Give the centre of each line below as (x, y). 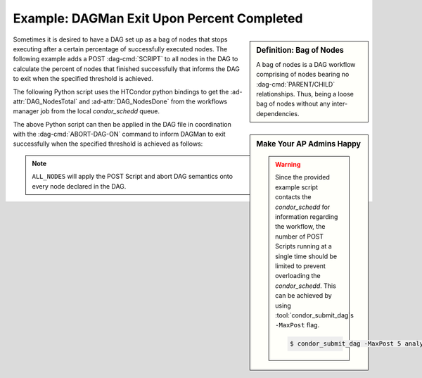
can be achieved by (303, 296)
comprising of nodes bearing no (303, 75)
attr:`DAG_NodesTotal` (45, 101)
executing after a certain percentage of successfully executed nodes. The (120, 49)
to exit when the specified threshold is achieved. (83, 79)
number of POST (299, 237)
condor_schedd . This (306, 286)
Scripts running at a (303, 246)
